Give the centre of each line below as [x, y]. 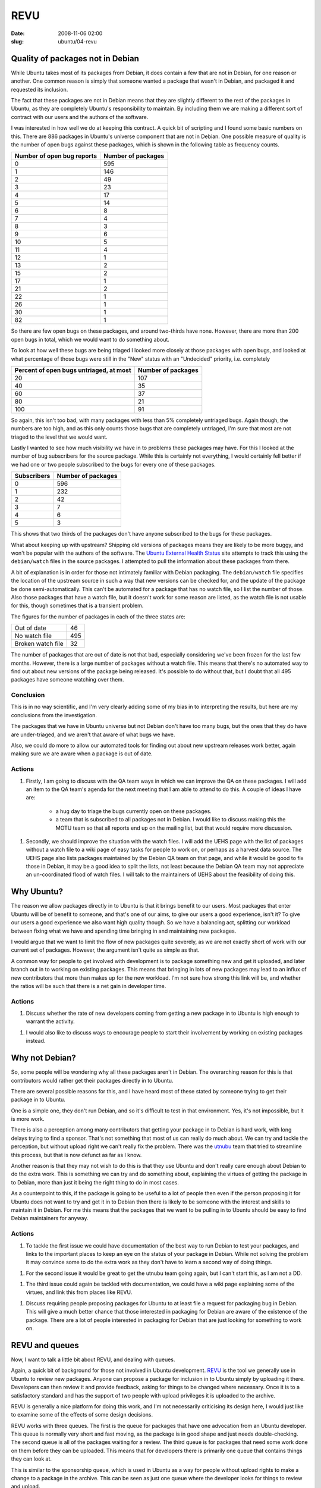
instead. [36, 1041]
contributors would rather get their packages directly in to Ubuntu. [92, 1080]
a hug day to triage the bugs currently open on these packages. [134, 811]
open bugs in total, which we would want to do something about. [90, 339]
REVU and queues [45, 1345]
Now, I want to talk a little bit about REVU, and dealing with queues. [93, 1359]
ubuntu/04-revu [78, 41]
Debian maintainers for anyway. [50, 1218]
